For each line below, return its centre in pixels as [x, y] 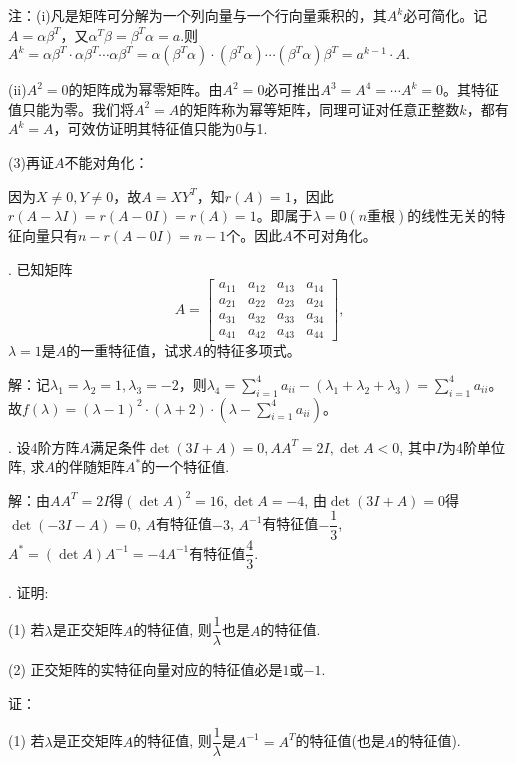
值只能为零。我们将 [71, 108]
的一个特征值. [185, 466]
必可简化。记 [445, 15]
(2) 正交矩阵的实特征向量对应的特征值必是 [145, 669]
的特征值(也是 [340, 740]
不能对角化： [106, 161]
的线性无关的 [449, 215]
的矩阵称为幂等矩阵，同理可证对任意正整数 [319, 108]
